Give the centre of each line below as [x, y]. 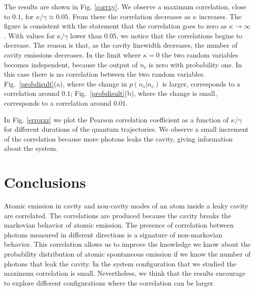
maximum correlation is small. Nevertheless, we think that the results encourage [125, 273]
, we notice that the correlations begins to [180, 35]
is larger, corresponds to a [201, 83]
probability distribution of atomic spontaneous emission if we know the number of [127, 254]
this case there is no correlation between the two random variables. [105, 74]
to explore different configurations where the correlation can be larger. [110, 282]
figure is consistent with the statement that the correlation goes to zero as [115, 26]
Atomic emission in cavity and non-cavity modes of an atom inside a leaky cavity [126, 206]
